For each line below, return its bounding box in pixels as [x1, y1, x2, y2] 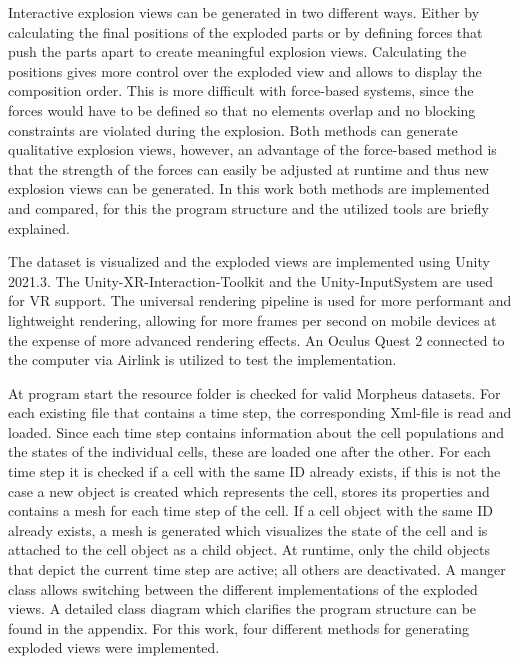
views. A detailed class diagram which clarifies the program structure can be [8, 598, 477, 619]
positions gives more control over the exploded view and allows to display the [8, 60, 482, 81]
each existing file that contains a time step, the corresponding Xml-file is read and [8, 402, 512, 423]
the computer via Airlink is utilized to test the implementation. [8, 349, 397, 370]
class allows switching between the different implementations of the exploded [8, 578, 478, 599]
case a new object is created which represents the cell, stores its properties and [8, 480, 490, 501]
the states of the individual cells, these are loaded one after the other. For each [8, 441, 491, 462]
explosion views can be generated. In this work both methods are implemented [8, 178, 490, 199]
